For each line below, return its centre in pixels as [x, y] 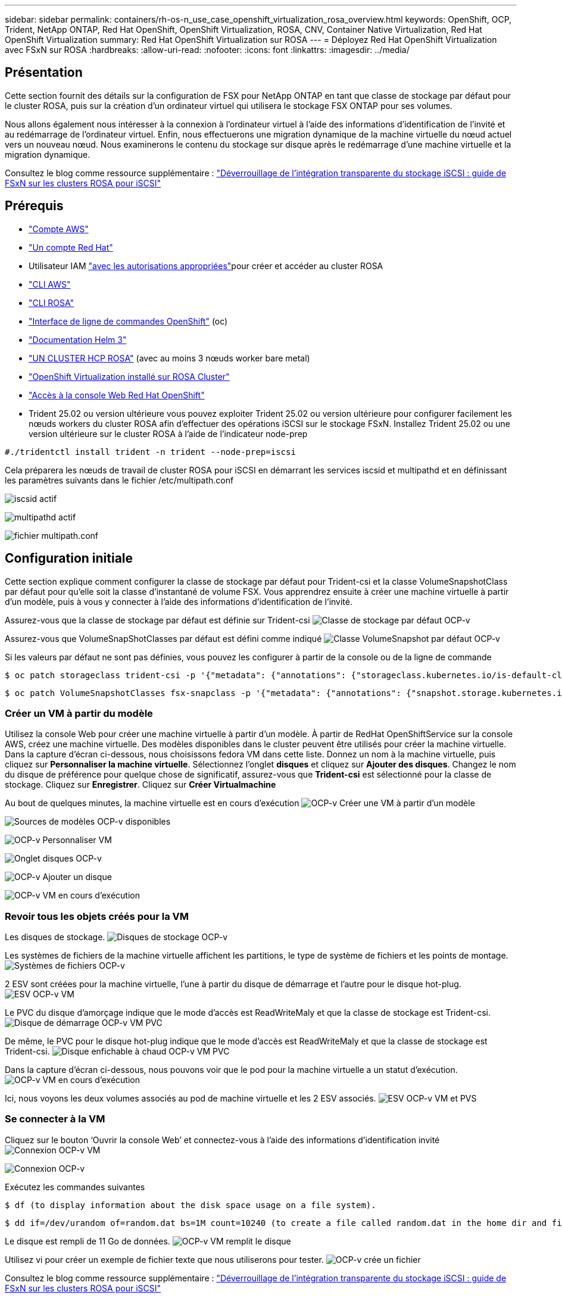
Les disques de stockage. [55, 937]
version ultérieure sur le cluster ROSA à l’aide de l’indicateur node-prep [168, 433]
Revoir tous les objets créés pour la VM [97, 916]
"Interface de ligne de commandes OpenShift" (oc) [128, 321]
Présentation [44, 73]
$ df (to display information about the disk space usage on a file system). [191, 1205]
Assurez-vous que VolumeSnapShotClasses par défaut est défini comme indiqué [163, 638]
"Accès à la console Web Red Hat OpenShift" [117, 395]
